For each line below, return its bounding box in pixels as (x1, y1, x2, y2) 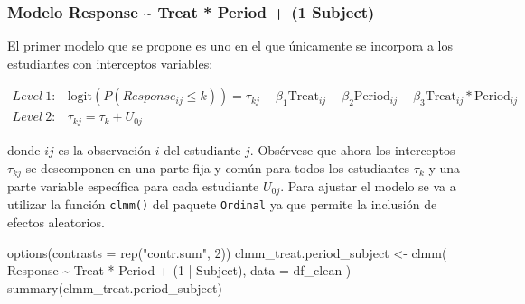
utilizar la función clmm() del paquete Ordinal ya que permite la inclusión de (7, 195, 437, 214)
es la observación (58, 140, 151, 159)
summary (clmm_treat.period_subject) (7, 278, 222, 297)
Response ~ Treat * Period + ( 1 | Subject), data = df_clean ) (7, 261, 352, 280)
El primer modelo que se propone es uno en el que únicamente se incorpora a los (7, 36, 453, 55)
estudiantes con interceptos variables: (7, 53, 213, 72)
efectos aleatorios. (7, 213, 105, 232)
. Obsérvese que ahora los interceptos (249, 140, 455, 159)
